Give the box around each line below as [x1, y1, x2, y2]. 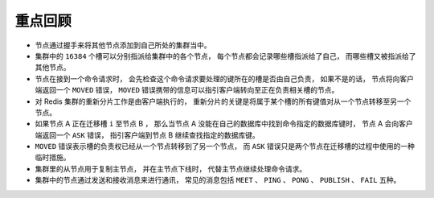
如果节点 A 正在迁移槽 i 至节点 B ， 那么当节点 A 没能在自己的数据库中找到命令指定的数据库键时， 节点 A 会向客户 [35, 119, 413, 129]
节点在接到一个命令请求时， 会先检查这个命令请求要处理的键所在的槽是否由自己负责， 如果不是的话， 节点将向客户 [35, 73, 414, 84]
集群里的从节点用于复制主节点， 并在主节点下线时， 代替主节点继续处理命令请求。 [35, 163, 307, 173]
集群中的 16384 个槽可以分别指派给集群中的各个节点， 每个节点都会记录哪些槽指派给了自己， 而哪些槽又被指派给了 [35, 51, 416, 60]
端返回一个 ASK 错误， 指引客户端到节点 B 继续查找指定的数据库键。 [35, 130, 260, 140]
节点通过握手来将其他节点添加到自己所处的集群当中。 [35, 40, 211, 50]
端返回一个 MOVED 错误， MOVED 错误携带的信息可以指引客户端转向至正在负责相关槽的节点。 [35, 85, 339, 95]
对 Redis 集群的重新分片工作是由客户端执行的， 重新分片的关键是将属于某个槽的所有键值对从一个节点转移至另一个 [35, 97, 411, 106]
